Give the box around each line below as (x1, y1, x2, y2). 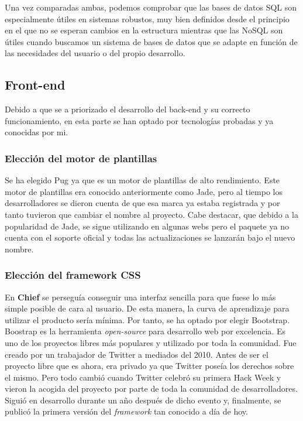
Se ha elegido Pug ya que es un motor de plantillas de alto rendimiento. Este (5, 174, 280, 186)
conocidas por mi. (5, 126, 68, 138)
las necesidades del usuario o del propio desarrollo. (5, 47, 185, 59)
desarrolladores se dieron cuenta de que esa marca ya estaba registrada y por (5, 197, 280, 209)
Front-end (5, 76, 66, 94)
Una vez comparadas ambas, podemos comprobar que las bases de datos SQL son (5, 1, 297, 13)
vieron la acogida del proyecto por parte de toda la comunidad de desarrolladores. (5, 382, 298, 395)
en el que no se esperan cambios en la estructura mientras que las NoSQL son (5, 24, 283, 36)
